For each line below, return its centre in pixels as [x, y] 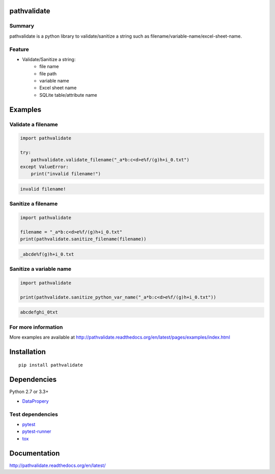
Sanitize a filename [34, 204]
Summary [22, 26]
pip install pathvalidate [51, 365]
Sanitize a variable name [40, 269]
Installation [28, 352]
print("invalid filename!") [66, 174]
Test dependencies [34, 414]
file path [48, 73]
